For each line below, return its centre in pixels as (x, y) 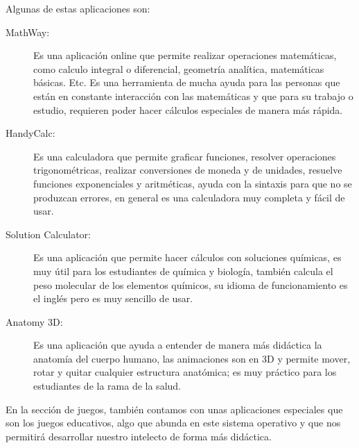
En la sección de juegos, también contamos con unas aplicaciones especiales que (174, 409)
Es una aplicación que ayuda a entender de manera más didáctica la (178, 345)
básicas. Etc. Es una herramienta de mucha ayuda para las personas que (187, 82)
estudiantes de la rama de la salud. (107, 386)
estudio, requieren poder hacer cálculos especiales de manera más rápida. (188, 109)
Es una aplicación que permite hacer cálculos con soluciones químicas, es (187, 257)
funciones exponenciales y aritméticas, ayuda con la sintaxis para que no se (193, 183)
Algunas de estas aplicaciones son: (78, 8)
